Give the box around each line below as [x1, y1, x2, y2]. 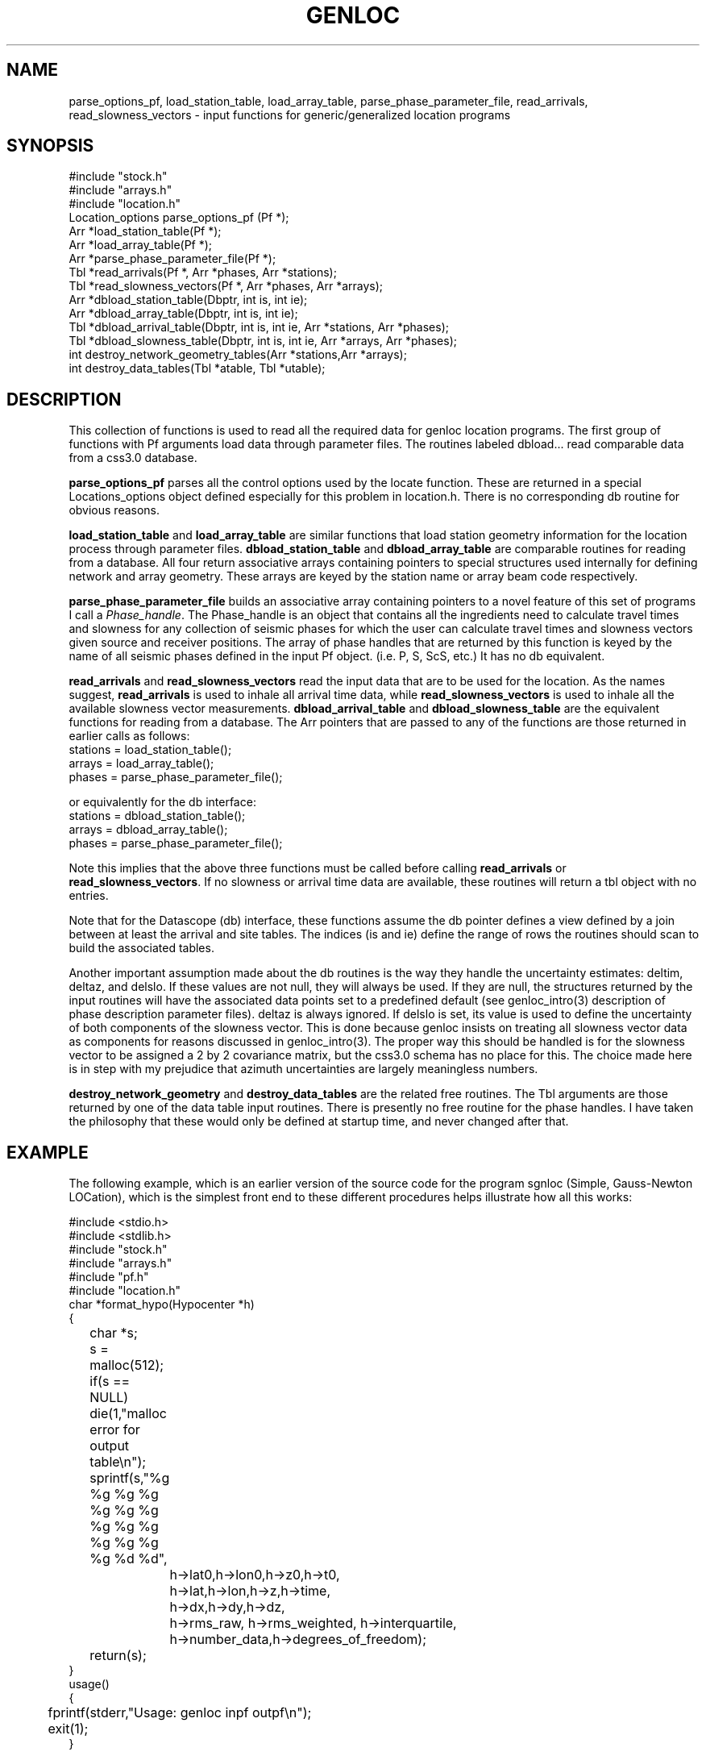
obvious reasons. [69, 503, 160, 518]
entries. [69, 888, 109, 903]
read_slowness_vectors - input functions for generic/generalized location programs [69, 107, 511, 122]
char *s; [89, 1325, 138, 1342]
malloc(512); [89, 1357, 164, 1374]
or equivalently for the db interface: [69, 795, 256, 809]
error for [89, 1421, 140, 1438]
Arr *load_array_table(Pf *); [69, 238, 213, 252]
